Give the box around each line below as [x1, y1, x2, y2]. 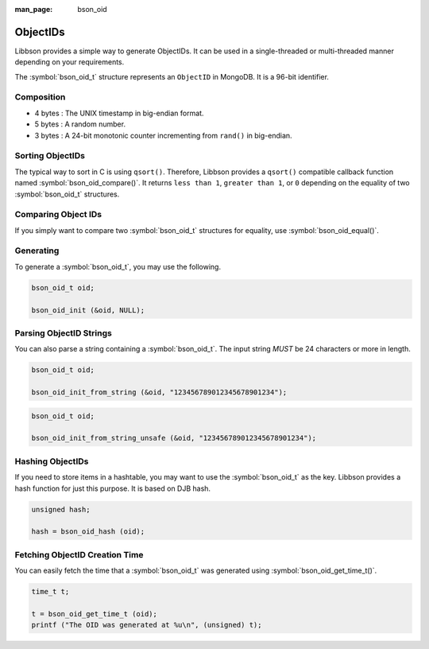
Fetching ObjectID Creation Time [14, 549, 144, 560]
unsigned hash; [31, 505, 91, 514]
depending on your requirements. [14, 57, 125, 67]
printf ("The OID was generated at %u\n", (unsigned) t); [31, 620, 262, 630]
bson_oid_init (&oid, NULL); [31, 305, 145, 314]
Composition [14, 91, 66, 103]
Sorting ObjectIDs [14, 150, 85, 161]
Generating [14, 245, 60, 256]
